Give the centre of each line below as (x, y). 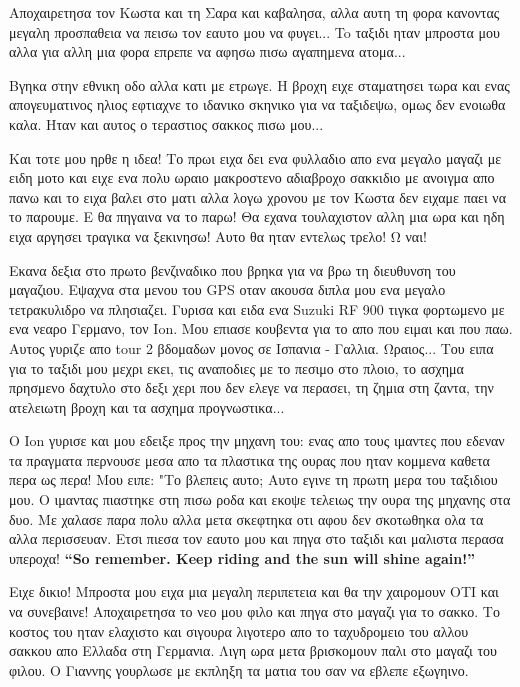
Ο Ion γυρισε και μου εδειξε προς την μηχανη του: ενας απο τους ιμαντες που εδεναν (257, 440)
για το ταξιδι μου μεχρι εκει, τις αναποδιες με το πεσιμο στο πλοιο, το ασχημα (236, 367)
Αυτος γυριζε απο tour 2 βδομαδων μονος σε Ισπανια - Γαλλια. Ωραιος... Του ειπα (251, 347)
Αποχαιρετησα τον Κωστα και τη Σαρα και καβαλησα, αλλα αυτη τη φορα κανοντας (254, 12)
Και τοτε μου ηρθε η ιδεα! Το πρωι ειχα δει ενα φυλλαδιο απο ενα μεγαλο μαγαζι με (255, 157)
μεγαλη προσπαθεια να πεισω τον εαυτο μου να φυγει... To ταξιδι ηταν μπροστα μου (254, 31)
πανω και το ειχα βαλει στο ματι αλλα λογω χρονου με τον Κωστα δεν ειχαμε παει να (258, 196)
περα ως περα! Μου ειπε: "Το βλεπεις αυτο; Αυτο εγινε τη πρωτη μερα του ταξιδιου (253, 479)
